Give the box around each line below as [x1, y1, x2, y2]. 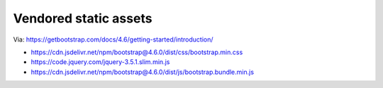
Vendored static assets [13, 11, 152, 26]
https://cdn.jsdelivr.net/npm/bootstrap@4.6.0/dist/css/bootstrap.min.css [30, 48, 243, 56]
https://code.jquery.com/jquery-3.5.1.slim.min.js [30, 58, 170, 66]
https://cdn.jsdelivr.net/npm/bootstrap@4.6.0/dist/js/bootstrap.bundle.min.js [30, 68, 255, 76]
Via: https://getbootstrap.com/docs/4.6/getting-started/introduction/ [13, 35, 213, 44]
